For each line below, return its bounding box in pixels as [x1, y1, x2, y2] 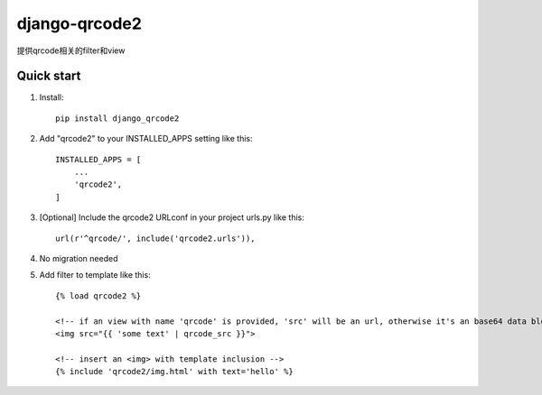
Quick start [16, 69, 81, 84]
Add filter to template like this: [39, 270, 151, 280]
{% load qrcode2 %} [55, 290, 142, 301]
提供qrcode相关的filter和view [16, 45, 126, 56]
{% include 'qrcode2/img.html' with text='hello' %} [55, 366, 294, 377]
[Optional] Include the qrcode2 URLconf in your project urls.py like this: [39, 212, 304, 223]
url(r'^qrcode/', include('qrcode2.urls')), [55, 233, 257, 243]
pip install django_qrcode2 [55, 113, 180, 124]
